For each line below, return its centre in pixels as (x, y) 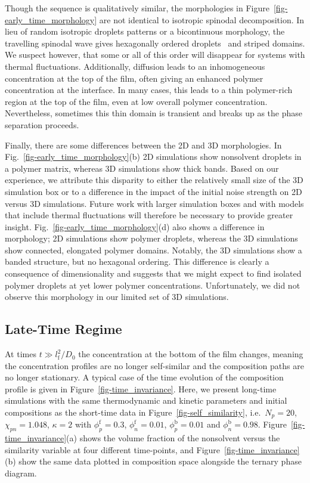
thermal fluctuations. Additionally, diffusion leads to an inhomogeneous (135, 66)
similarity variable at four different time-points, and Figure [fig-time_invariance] (152, 449)
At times (21, 354)
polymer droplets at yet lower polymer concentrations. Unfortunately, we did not (153, 285)
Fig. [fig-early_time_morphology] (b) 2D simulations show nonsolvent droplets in (153, 157)
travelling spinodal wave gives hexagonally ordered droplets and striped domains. (155, 43)
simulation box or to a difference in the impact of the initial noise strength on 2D (154, 191)
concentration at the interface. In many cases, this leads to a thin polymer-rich (149, 90)
